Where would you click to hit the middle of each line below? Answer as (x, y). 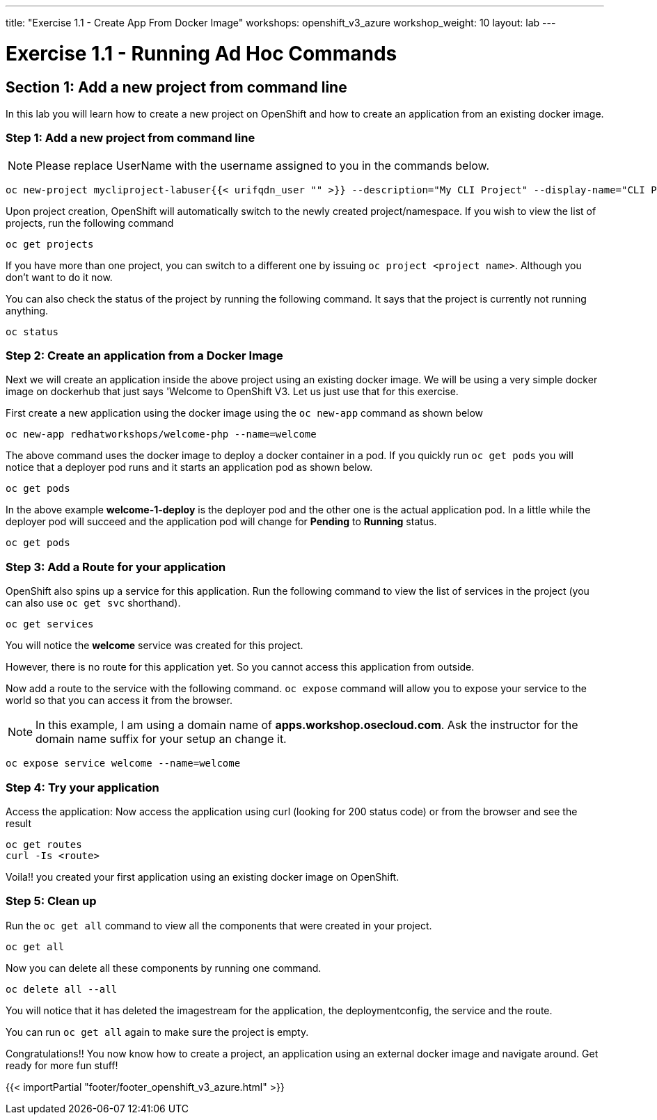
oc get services (50, 624)
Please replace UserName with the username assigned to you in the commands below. (263, 165)
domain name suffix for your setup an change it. (161, 739)
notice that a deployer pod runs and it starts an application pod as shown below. (189, 467)
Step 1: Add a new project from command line (130, 138)
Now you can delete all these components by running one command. (164, 968)
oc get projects (50, 244)
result (19, 823)
